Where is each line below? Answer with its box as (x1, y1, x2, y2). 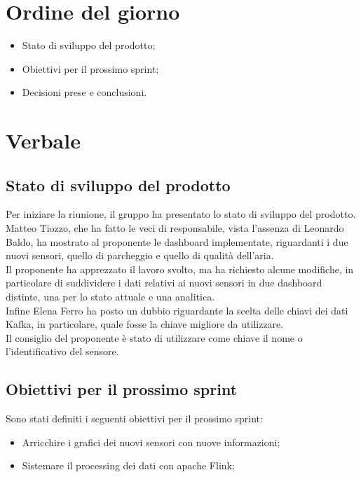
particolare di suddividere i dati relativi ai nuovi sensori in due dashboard (6, 275, 322, 290)
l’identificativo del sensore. (6, 344, 119, 359)
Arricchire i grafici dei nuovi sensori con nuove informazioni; (22, 434, 280, 449)
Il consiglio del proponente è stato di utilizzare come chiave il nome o (6, 330, 303, 345)
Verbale (6, 126, 81, 155)
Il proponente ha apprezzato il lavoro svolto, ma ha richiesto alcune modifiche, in (6, 261, 354, 276)
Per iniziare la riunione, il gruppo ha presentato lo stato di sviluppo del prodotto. (6, 207, 356, 221)
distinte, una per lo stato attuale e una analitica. (6, 289, 215, 304)
